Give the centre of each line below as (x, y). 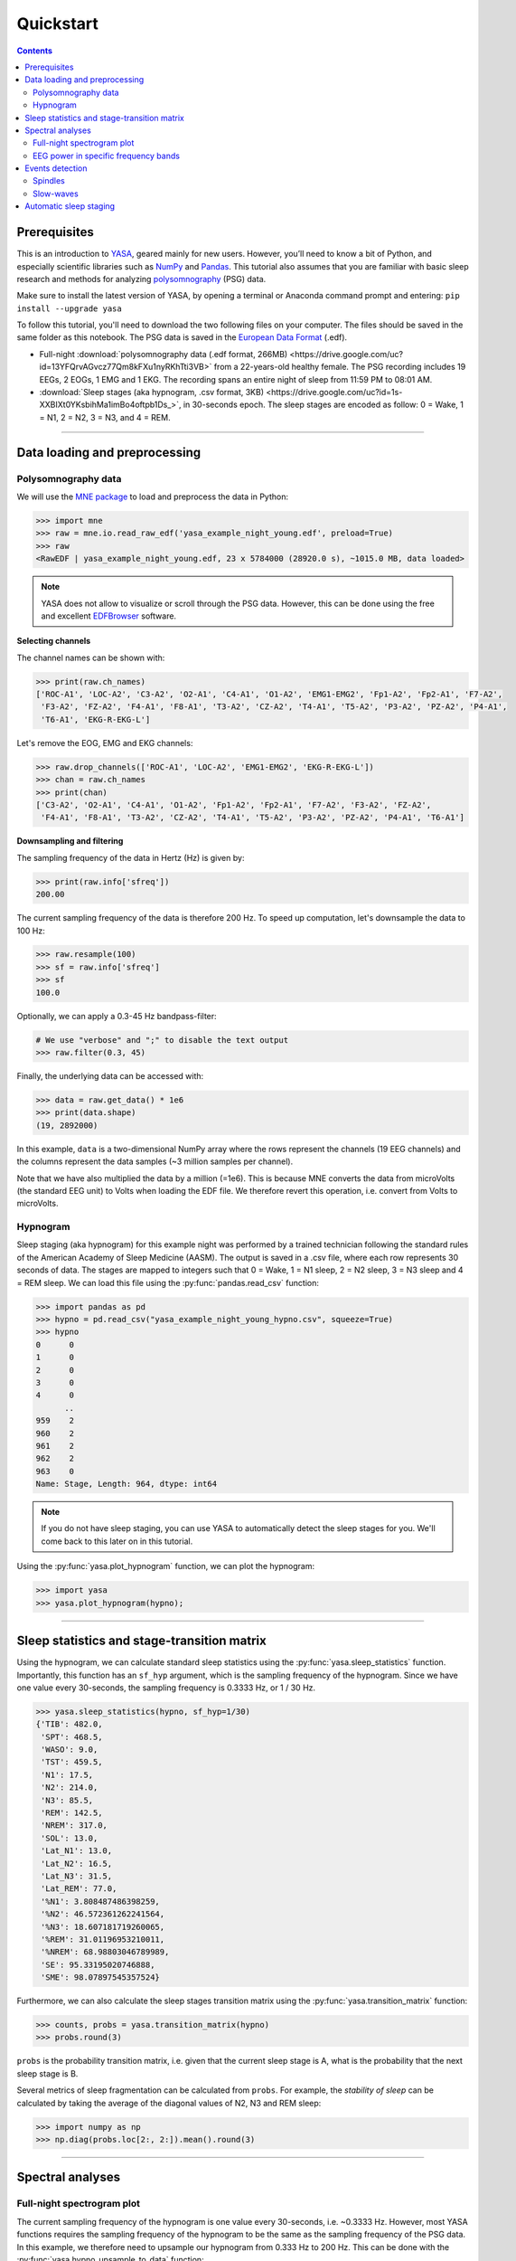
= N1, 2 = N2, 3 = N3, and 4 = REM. (105, 417)
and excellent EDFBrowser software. (108, 616)
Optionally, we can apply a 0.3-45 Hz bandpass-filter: (117, 1016)
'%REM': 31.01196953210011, (103, 1939)
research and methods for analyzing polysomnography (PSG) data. (141, 279)
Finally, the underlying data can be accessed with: (110, 1076)
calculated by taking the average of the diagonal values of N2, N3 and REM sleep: (169, 2103)
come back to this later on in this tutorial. (117, 1541)
